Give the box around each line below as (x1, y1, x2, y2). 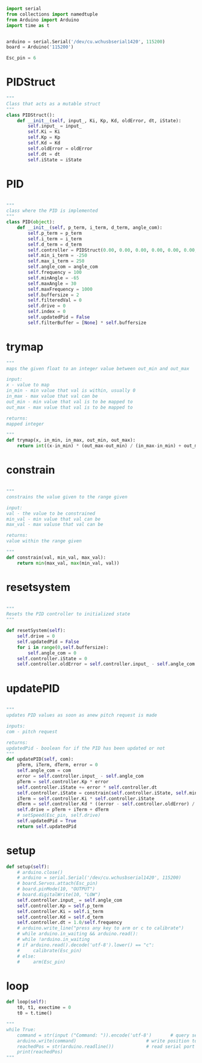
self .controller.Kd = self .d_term (17, 914, 103, 920)
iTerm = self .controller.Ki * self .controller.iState (17, 795, 155, 802)
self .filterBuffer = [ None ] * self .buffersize (28, 320, 147, 326)
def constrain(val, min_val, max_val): (6, 554, 106, 560)
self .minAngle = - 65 (28, 274, 79, 281)
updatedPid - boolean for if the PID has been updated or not (6, 745, 165, 751)
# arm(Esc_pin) (17, 959, 66, 965)
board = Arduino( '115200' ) (6, 44, 74, 51)
